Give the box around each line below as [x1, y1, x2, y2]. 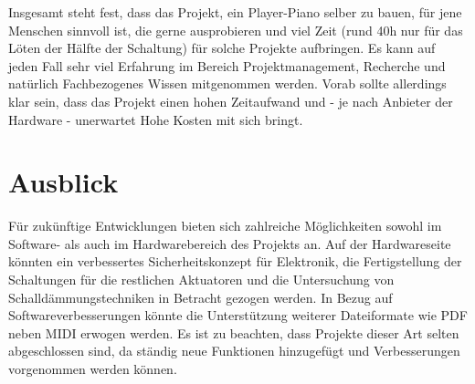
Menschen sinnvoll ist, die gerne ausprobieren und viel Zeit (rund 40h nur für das [8, 20, 463, 39]
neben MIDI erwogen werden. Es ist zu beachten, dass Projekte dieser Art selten [8, 323, 459, 342]
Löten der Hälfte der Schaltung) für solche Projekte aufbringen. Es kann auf [8, 38, 436, 57]
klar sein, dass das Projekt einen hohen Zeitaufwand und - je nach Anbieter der [8, 91, 453, 110]
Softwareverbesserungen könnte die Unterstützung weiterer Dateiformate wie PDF [8, 306, 468, 325]
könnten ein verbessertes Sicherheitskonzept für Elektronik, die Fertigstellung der [8, 252, 462, 271]
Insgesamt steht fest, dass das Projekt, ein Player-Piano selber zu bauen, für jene [8, 3, 462, 21]
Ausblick [8, 163, 119, 201]
